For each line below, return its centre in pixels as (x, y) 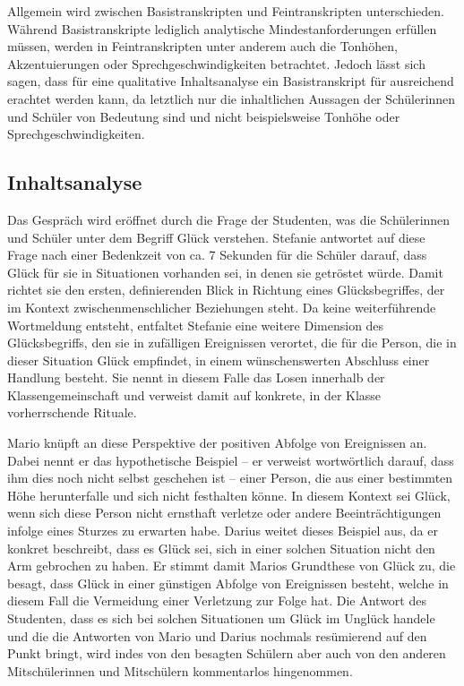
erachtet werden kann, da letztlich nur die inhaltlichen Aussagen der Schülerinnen (232, 98)
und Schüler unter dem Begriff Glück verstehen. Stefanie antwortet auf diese (216, 237)
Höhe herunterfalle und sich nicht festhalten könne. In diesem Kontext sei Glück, (229, 495)
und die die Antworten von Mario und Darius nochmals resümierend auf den (217, 635)
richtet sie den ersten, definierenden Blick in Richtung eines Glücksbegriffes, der (226, 290)
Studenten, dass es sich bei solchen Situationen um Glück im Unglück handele (221, 618)
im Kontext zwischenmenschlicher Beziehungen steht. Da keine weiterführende (222, 307)
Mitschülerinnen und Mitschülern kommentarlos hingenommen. (180, 670)
